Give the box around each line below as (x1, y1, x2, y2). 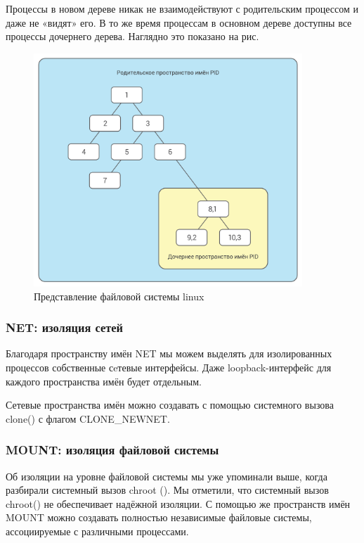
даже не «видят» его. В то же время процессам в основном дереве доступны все (6, 15, 352, 30)
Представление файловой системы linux (34, 288, 204, 303)
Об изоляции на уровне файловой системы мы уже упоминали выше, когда (6, 468, 327, 483)
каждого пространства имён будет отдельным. (6, 373, 202, 388)
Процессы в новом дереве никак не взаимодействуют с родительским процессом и (6, 1, 358, 15)
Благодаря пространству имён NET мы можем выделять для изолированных (6, 346, 332, 361)
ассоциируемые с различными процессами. (6, 524, 189, 539)
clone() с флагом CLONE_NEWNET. (6, 411, 170, 426)
